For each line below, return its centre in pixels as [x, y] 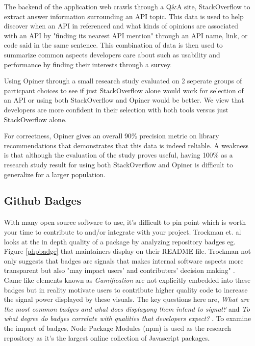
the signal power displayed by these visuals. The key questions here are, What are [127, 299]
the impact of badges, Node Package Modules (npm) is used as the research [118, 328]
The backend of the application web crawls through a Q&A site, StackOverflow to [127, 6]
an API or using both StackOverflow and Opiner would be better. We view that [124, 100]
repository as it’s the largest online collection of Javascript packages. [107, 337]
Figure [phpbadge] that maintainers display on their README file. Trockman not [127, 251]
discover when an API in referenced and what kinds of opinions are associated [121, 26]
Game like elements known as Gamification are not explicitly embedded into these [127, 280]
